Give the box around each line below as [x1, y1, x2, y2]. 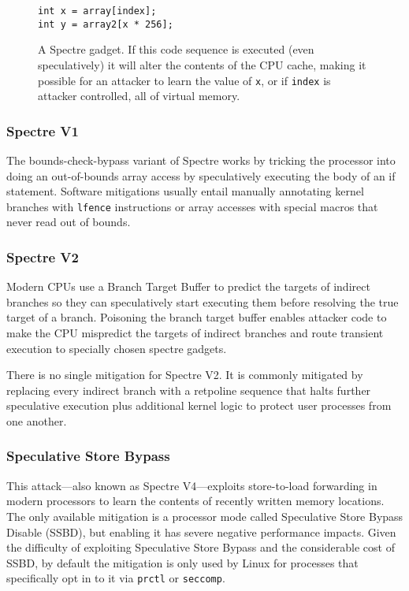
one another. [6, 412, 67, 429]
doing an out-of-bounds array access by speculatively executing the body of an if [6, 167, 396, 184]
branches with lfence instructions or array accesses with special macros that [6, 198, 378, 214]
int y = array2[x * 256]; [38, 18, 173, 30]
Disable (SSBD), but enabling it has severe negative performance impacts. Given [6, 523, 396, 540]
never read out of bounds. [6, 214, 131, 230]
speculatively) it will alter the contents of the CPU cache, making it [38, 56, 366, 72]
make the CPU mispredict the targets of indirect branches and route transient [6, 325, 384, 340]
